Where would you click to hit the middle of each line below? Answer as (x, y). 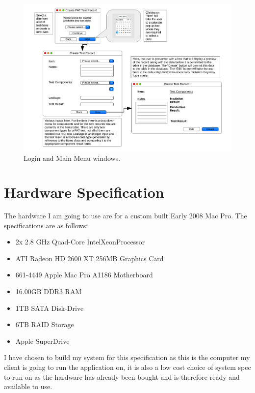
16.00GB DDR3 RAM (49, 291)
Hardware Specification (84, 192)
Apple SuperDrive (42, 341)
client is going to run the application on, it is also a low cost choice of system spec (127, 367)
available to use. (28, 386)
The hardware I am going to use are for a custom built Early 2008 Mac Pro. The (126, 215)
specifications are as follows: (46, 225)
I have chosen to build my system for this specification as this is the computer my (127, 357)
